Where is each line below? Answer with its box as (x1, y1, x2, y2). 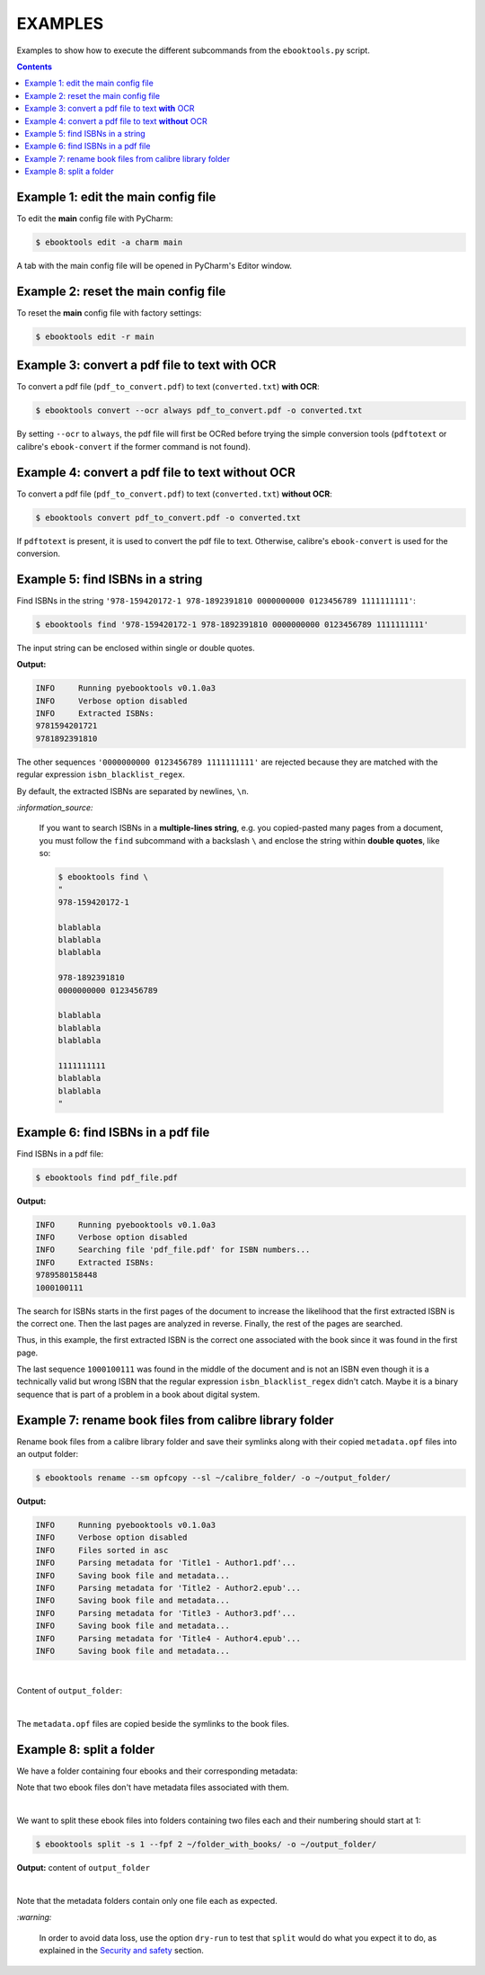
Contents (16, 61, 53, 72)
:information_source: (16, 801, 93, 813)
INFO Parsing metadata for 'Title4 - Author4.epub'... (35, 1633, 301, 1643)
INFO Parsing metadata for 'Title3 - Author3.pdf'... (35, 1608, 296, 1618)
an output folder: (16, 1449, 79, 1460)
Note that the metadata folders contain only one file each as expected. (16, 1895, 278, 1906)
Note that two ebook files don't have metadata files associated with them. (16, 1782, 289, 1793)
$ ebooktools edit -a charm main (35, 237, 183, 247)
